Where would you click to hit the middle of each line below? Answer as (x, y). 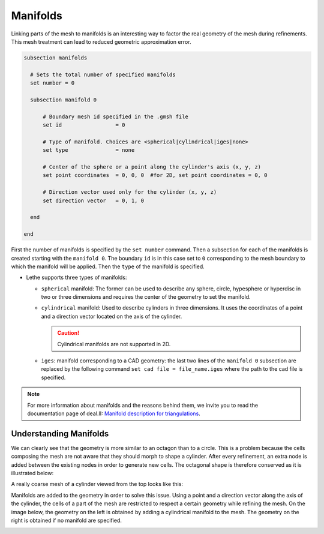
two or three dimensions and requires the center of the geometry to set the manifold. (146, 297)
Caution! (68, 333)
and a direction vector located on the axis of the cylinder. (112, 316)
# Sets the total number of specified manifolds (103, 74)
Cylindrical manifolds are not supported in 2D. (114, 344)
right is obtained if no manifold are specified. (67, 520)
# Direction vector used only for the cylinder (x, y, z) (130, 192)
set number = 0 (52, 83)
